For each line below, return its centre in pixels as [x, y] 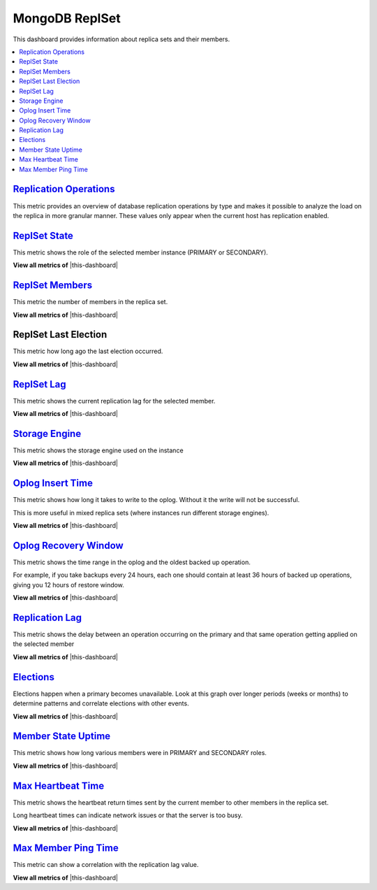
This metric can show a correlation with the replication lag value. [106, 865]
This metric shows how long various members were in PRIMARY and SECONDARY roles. [140, 753]
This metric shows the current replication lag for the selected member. [114, 401]
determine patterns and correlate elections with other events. [101, 703]
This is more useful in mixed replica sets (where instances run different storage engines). [141, 512]
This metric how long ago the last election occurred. [88, 351]
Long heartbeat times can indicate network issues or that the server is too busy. [128, 815]
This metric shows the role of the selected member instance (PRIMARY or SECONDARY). [140, 252]
